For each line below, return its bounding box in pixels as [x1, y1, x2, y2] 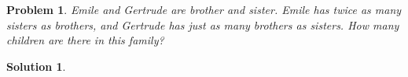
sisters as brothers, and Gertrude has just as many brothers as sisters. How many [6, 16, 399, 33]
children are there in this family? [6, 32, 164, 48]
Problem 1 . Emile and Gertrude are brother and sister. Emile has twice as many [6, 2, 402, 17]
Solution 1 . [6, 58, 66, 74]
